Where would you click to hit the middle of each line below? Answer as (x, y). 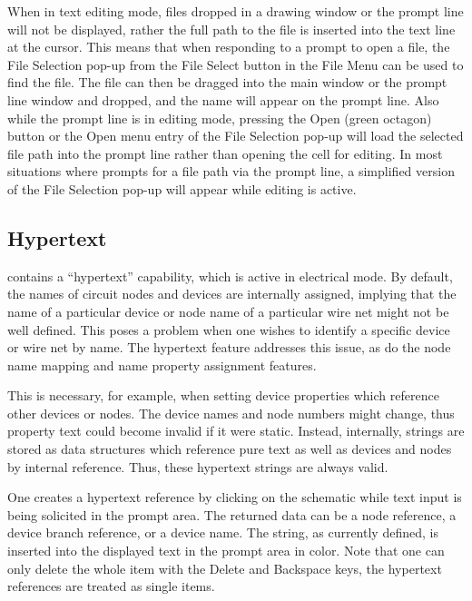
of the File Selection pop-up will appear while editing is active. (182, 188)
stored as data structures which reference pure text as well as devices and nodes (230, 449)
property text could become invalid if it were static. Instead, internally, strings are (236, 431)
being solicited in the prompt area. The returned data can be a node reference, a (232, 514)
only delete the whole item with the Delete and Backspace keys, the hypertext (225, 568)
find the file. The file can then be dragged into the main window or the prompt (227, 82)
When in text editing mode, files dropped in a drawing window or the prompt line (236, 11)
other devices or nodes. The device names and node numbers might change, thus (231, 413)
